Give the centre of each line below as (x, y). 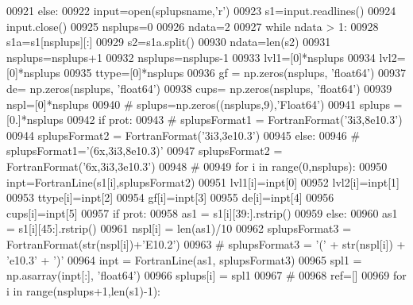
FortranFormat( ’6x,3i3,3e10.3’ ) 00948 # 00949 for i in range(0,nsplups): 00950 (197, 166)
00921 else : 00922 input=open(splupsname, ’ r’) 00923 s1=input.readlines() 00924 (201, 10)
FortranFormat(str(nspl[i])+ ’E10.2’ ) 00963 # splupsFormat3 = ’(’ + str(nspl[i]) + (206, 243)
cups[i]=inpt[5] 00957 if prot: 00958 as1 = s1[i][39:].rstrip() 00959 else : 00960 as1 (202, 212)
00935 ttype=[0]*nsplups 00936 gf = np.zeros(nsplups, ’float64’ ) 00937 (235, 73)
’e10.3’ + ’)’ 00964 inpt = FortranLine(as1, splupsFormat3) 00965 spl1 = (184, 259)
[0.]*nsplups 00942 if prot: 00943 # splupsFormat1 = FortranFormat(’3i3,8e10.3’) (205, 120)
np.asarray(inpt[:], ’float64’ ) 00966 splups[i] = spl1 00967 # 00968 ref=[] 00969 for (206, 275)
